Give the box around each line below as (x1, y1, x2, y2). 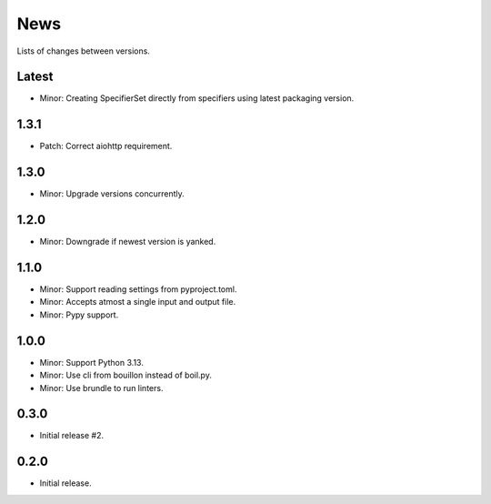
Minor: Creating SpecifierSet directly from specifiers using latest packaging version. (39, 93, 355, 104)
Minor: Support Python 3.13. (39, 357, 145, 368)
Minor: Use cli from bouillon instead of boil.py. (39, 369, 213, 381)
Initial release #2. (39, 430, 105, 441)
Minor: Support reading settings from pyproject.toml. (39, 284, 237, 295)
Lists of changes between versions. (16, 45, 150, 56)
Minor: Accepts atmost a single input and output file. (39, 297, 236, 307)
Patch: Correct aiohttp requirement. (39, 141, 173, 152)
